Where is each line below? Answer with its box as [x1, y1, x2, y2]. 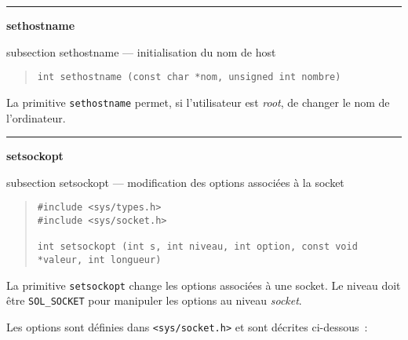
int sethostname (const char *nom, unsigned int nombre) [37, 71, 341, 83]
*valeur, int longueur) [37, 254, 162, 265]
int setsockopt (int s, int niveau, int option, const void [37, 241, 358, 253]
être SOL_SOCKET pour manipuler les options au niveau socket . [6, 292, 302, 309]
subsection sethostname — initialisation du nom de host [6, 43, 276, 60]
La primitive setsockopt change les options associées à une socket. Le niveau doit [6, 276, 401, 293]
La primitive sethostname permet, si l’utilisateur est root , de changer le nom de [6, 93, 390, 110]
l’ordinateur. [6, 109, 66, 126]
